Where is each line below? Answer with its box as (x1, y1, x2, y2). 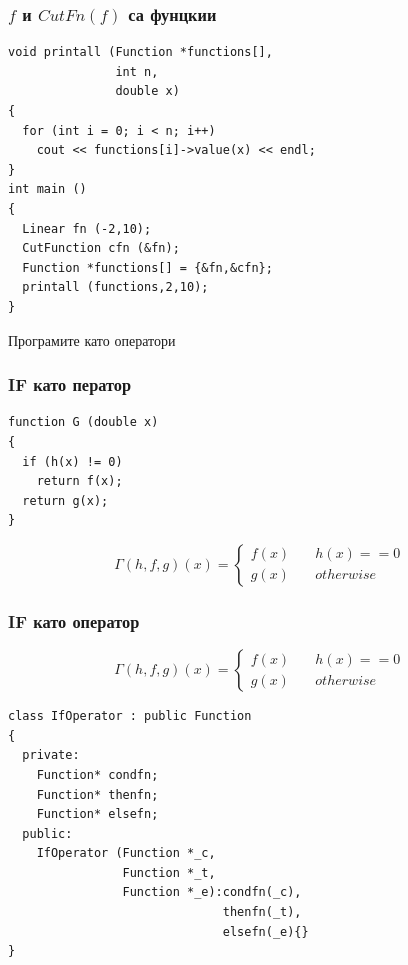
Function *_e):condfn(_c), (122, 885, 302, 900)
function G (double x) (8, 415, 159, 430)
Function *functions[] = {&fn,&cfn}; (22, 260, 273, 275)
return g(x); (22, 493, 109, 508)
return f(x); (36, 474, 123, 489)
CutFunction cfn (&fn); (22, 241, 180, 256)
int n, (115, 64, 159, 79)
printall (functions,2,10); (22, 280, 209, 295)
